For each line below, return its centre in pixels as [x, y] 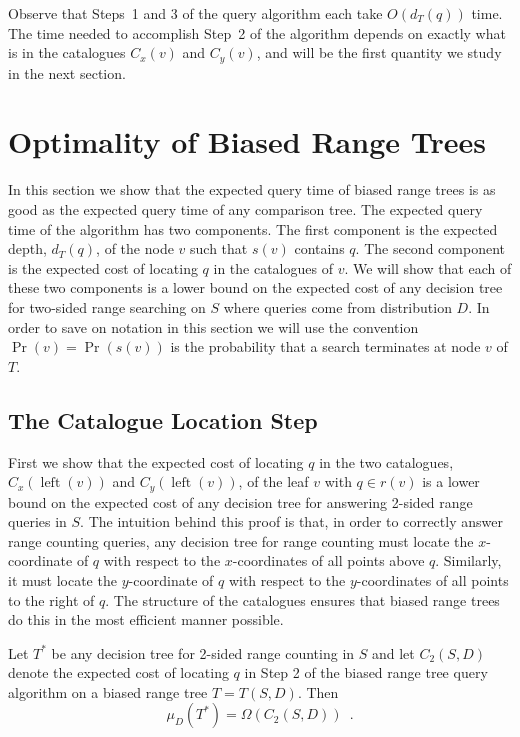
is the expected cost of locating [103, 267]
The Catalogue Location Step [163, 419]
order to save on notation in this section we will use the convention [213, 326]
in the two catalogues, [386, 461]
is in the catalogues [67, 52]
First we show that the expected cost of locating [156, 461]
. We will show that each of [428, 267]
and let [393, 652]
